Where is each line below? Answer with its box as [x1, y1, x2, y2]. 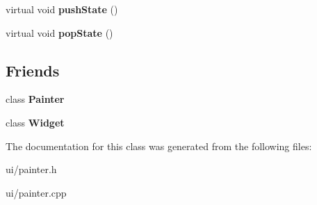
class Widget [6, 115, 65, 129]
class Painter [6, 92, 65, 106]
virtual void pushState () [6, 2, 118, 16]
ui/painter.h [6, 162, 57, 177]
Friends [6, 59, 60, 81]
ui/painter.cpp [6, 185, 67, 199]
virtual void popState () [6, 25, 113, 40]
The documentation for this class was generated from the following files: [6, 138, 312, 153]
